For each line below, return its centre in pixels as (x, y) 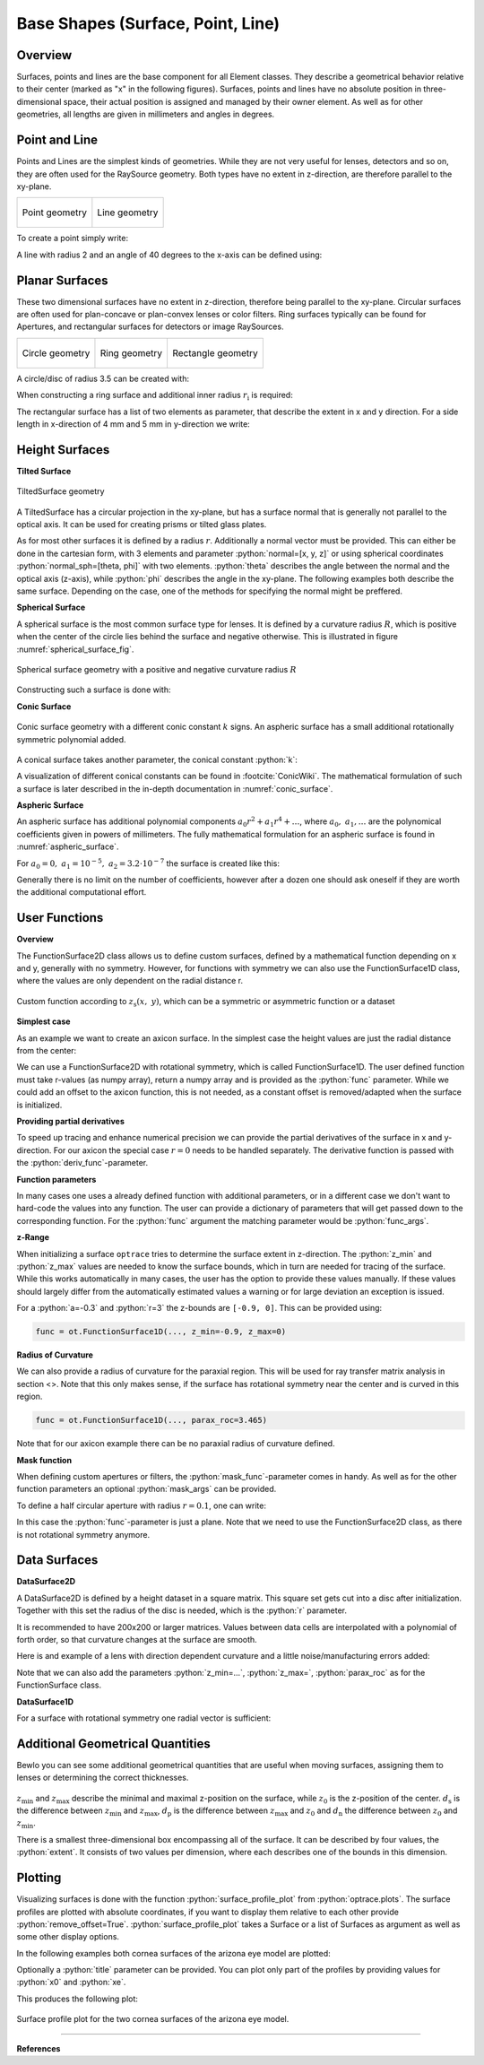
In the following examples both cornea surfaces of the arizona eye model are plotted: (173, 1953)
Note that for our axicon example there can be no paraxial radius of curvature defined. (176, 1444)
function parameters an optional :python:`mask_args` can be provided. (147, 1489)
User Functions (60, 918)
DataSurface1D (45, 1701)
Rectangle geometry (215, 352)
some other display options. (68, 1937)
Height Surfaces (63, 450)
